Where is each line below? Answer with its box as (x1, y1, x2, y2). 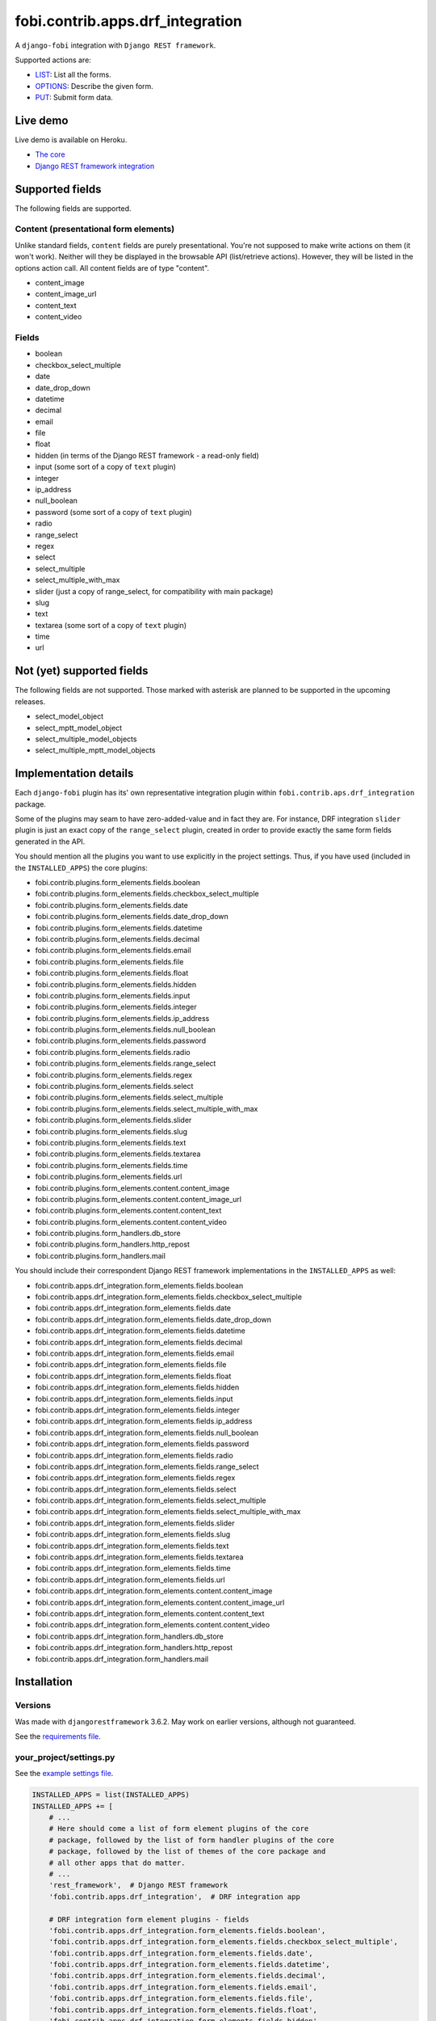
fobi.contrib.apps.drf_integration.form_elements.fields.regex (35, 1473, 236, 1483)
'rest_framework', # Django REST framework (48, 1880, 228, 1890)
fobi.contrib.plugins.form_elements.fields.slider (35, 1116, 192, 1125)
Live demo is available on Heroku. (15, 135, 128, 145)
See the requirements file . (15, 1732, 101, 1741)
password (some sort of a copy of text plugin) (35, 507, 193, 517)
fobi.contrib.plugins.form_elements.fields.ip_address (35, 1013, 210, 1023)
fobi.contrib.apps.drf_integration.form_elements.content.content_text (35, 1609, 265, 1618)
